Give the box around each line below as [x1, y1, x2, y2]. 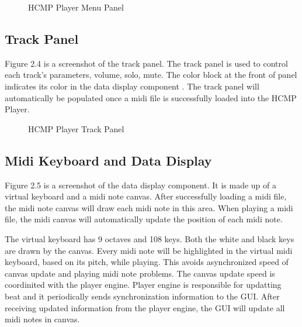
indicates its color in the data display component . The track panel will [5, 80, 259, 92]
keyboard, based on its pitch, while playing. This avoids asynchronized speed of [5, 256, 289, 268]
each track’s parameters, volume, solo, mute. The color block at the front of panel [5, 68, 297, 81]
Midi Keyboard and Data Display [5, 151, 212, 169]
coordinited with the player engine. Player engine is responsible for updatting [5, 278, 282, 291]
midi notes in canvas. [5, 313, 80, 325]
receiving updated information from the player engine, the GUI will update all [5, 301, 285, 314]
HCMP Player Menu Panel [28, 1, 124, 13]
